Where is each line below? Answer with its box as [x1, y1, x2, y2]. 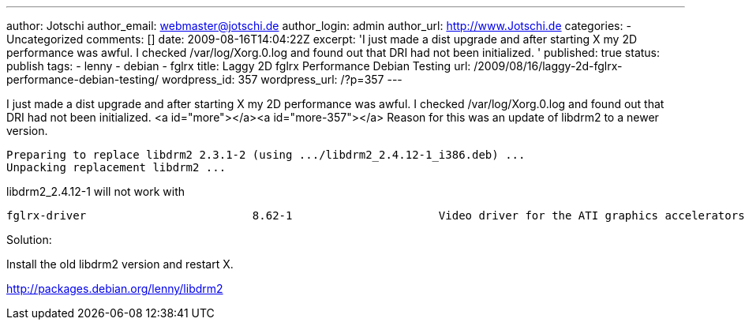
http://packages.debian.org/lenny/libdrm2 [6, 282, 223, 295]
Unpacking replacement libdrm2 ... [6, 161, 226, 174]
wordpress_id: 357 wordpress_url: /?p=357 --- [161, 73, 402, 86]
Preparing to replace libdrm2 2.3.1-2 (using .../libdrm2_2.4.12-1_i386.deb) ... [6, 148, 526, 161]
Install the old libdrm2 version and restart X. [6, 257, 234, 271]
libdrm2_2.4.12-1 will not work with [6, 185, 185, 198]
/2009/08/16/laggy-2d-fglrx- [474, 59, 623, 73]
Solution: [6, 233, 52, 246]
